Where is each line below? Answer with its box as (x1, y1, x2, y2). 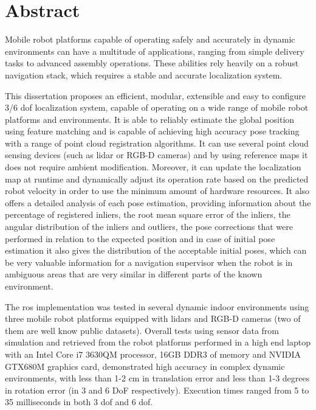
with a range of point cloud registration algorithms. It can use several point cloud (5, 136, 309, 149)
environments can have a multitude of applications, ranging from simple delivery (5, 44, 304, 57)
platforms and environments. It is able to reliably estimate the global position (5, 113, 295, 125)
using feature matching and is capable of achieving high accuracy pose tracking (5, 125, 300, 137)
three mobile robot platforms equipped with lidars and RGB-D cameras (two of (5, 312, 301, 325)
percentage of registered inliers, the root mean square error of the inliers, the (5, 208, 290, 221)
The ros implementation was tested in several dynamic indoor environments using (5, 300, 309, 313)
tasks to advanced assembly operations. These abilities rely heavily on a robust (5, 57, 299, 69)
